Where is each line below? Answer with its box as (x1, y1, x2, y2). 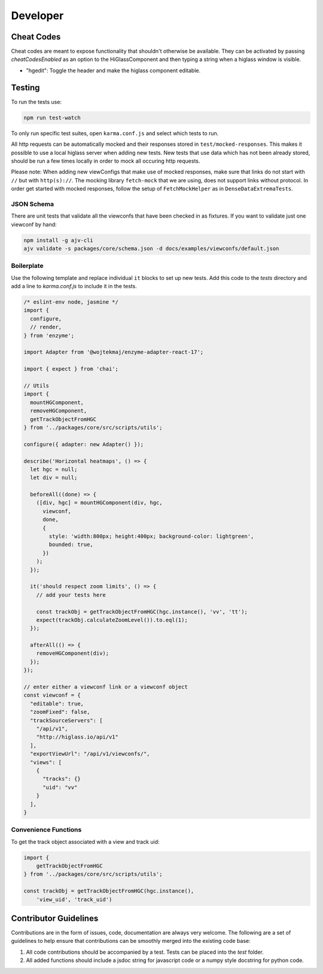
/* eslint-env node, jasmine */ (23, 299, 119, 306)
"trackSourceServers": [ (30, 717, 103, 723)
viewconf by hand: (11, 221, 57, 228)
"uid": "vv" (42, 784, 78, 790)
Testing (11, 83, 40, 93)
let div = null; (30, 474, 78, 481)
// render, (30, 323, 62, 331)
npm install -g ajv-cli (23, 237, 94, 243)
